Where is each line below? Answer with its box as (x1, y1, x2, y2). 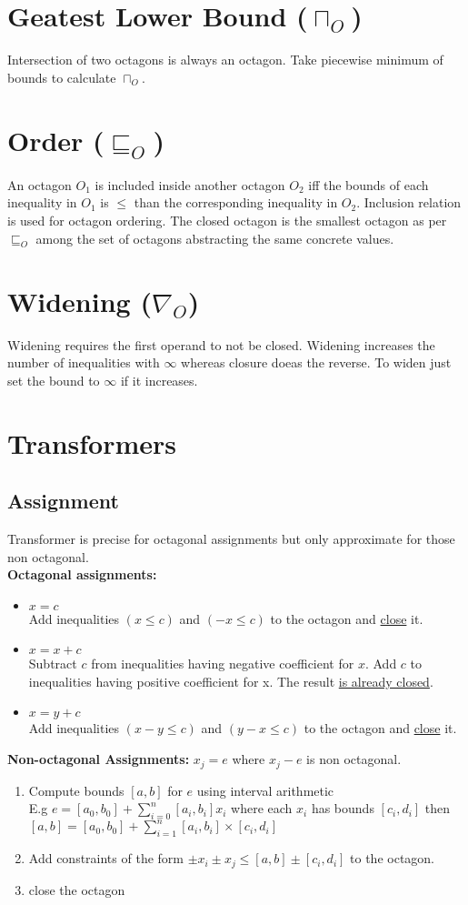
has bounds (311, 799, 374, 818)
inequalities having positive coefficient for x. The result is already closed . (28, 671, 433, 690)
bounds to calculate (7, 67, 116, 86)
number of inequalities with (7, 353, 160, 372)
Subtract (28, 654, 77, 673)
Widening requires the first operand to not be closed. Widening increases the (7, 335, 435, 354)
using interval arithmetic (196, 780, 334, 799)
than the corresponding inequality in (134, 193, 338, 212)
